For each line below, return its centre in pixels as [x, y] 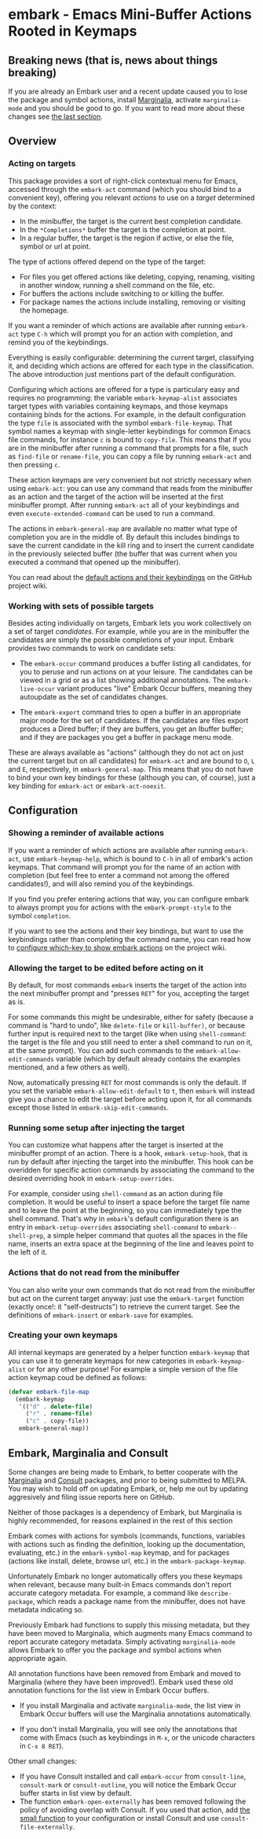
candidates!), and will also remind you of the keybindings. [101, 884]
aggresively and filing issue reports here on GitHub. [91, 1497]
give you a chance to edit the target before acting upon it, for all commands [130, 1099]
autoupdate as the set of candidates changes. [94, 696]
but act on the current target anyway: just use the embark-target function [126, 1298]
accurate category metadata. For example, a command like [103, 1593]
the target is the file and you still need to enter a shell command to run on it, [130, 1042]
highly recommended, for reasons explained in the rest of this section [121, 1520]
